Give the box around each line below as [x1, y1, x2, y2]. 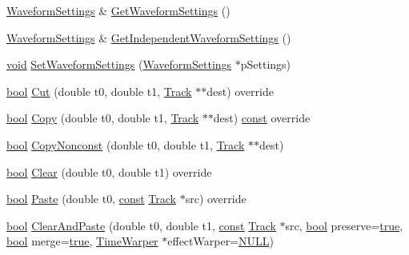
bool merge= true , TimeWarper [6, 233, 158, 249]
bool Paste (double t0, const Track [6, 190, 176, 207]
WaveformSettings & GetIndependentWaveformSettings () [6, 29, 291, 46]
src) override [185, 190, 247, 207]
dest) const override [213, 110, 311, 126]
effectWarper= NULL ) [167, 233, 274, 249]
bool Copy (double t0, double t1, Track [6, 110, 199, 126]
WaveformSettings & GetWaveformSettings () [6, 2, 231, 18]
